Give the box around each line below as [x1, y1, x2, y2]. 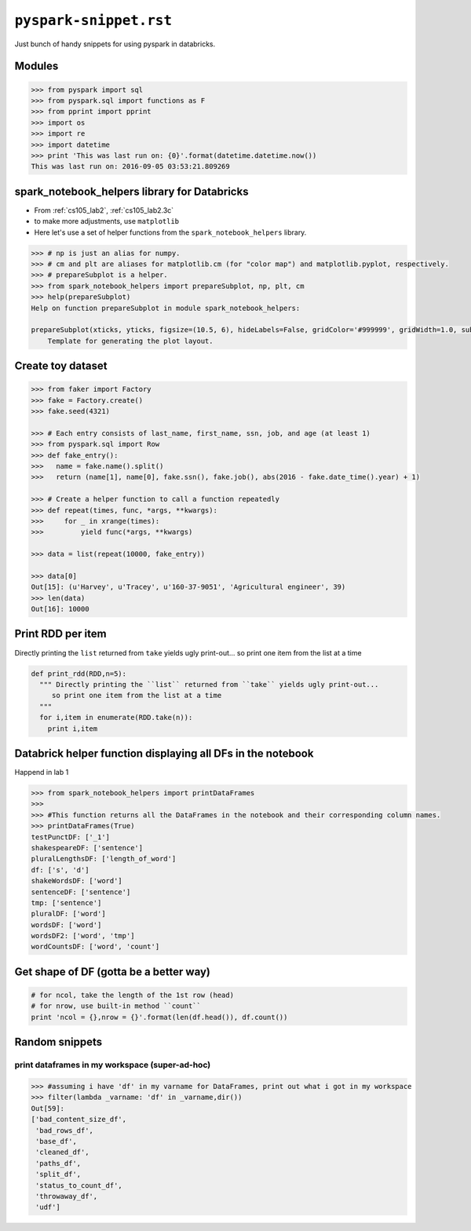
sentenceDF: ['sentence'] [31, 887, 131, 897]
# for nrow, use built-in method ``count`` [31, 1002, 202, 1010]
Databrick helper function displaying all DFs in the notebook [14, 747, 314, 760]
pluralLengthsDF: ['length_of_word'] [31, 854, 177, 864]
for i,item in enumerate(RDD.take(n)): [39, 713, 193, 722]
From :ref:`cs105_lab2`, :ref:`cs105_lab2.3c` [34, 205, 174, 215]
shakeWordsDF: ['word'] [31, 876, 123, 886]
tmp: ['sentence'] [31, 898, 102, 907]
